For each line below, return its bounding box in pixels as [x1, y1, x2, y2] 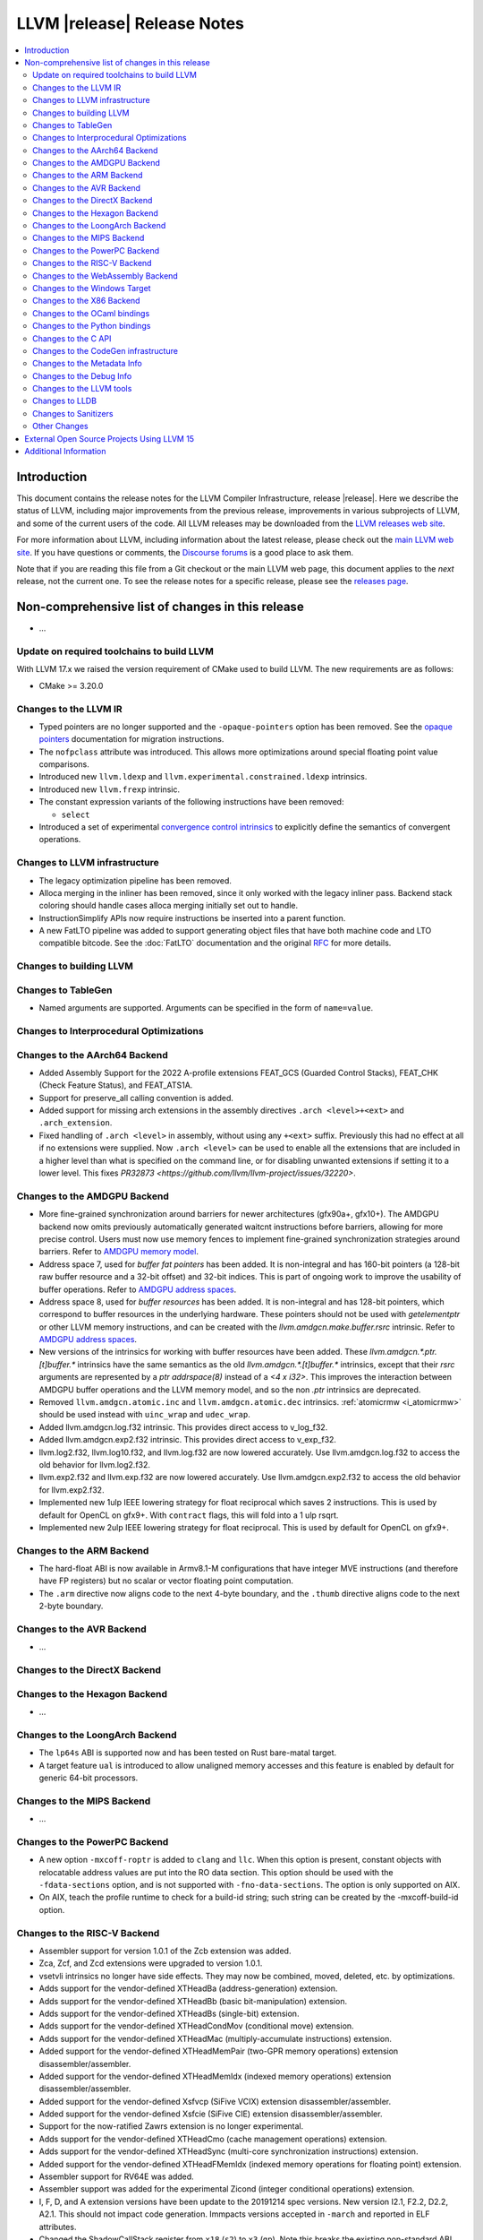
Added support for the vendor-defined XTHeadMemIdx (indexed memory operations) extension [38, 2071, 392, 2081]
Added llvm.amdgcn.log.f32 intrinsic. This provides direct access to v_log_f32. [38, 1421, 328, 1433]
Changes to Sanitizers [32, 408, 114, 418]
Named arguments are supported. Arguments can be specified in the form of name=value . [38, 1003, 374, 1013]
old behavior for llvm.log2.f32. [38, 1459, 151, 1469]
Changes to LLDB [32, 395, 97, 407]
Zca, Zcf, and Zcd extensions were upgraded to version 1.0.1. [38, 1958, 263, 1969]
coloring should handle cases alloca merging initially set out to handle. [38, 900, 299, 911]
